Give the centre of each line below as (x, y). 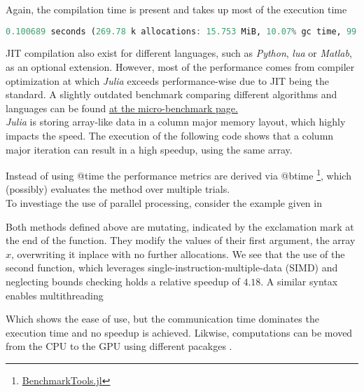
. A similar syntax (299, 282)
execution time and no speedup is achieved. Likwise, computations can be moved (179, 332)
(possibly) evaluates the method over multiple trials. (118, 189)
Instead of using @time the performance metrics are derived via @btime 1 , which (178, 174)
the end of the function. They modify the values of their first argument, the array (181, 240)
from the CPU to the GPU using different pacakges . (119, 346)
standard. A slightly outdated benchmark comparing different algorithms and (171, 94)
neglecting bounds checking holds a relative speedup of (123, 282)
